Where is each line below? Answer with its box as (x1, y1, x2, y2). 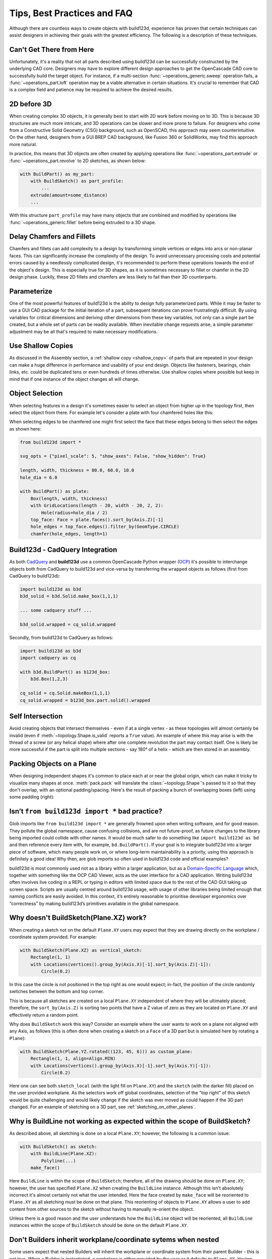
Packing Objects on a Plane (9, 759, 97, 768)
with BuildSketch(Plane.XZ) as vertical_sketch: (20, 947, 143, 953)
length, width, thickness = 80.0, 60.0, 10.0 (20, 467, 134, 473)
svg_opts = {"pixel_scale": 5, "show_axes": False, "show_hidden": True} (20, 453, 206, 459)
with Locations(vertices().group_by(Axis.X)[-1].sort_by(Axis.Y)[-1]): (30, 1063, 212, 1069)
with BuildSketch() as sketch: (20, 1144, 98, 1149)
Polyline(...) (41, 1158, 76, 1163)
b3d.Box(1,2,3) (30, 676, 68, 682)
